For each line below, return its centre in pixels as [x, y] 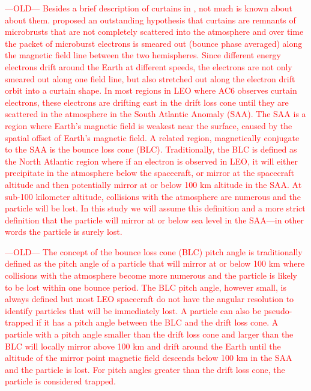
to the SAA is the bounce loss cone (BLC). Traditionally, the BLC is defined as [151, 149]
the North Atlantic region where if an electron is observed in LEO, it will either [152, 161]
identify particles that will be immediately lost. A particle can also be [133, 310]
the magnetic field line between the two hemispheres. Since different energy [143, 55]
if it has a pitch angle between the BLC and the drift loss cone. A [157, 322]
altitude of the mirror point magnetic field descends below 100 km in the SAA [149, 358]
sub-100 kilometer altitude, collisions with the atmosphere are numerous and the [153, 196]
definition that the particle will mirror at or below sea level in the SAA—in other [155, 220]
